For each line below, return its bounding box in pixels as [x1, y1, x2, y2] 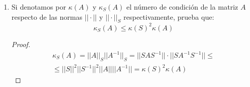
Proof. [11, 38, 30, 49]
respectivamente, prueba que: [123, 11, 214, 22]
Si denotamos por [11, 2, 66, 12]
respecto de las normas [11, 11, 82, 22]
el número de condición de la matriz [126, 2, 238, 12]
